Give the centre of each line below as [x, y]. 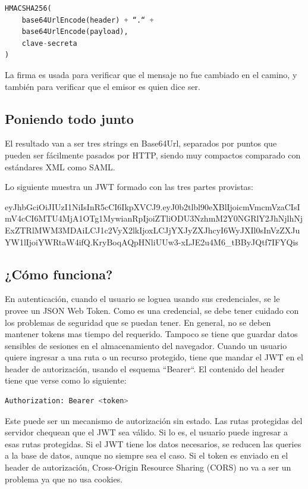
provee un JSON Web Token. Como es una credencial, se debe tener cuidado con [152, 310]
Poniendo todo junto [69, 118]
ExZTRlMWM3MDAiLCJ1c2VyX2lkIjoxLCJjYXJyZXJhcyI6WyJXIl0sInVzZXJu [153, 230]
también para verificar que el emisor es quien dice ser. [103, 86]
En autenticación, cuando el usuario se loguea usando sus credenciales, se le [142, 299]
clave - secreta [49, 43]
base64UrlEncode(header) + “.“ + [88, 20]
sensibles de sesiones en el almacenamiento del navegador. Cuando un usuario [146, 345]
